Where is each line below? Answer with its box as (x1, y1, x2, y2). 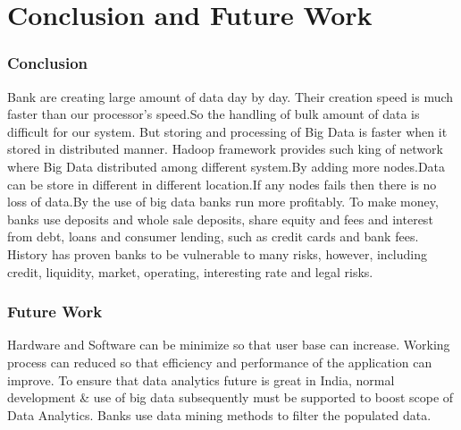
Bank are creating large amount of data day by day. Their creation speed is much (7, 87, 454, 105)
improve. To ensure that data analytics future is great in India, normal (7, 370, 395, 389)
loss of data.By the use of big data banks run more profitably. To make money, (7, 192, 439, 211)
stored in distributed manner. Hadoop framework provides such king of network (7, 139, 443, 158)
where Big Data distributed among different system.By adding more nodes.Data (7, 156, 446, 175)
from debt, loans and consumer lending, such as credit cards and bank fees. (7, 227, 419, 246)
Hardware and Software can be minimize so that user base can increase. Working (7, 335, 450, 354)
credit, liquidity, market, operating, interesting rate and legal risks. (7, 262, 373, 281)
